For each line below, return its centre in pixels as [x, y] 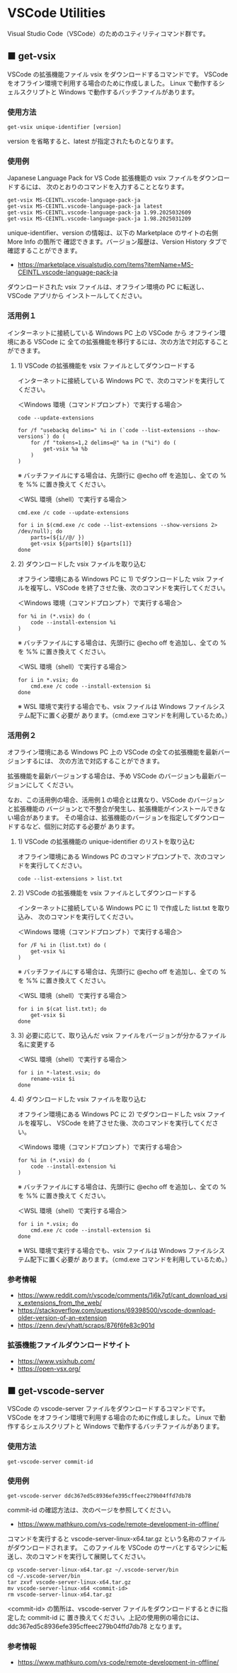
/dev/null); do [40, 531]
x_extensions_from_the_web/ [60, 1303]
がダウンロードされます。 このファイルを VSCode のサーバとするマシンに [114, 1547]
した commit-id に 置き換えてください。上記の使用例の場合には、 [108, 1617]
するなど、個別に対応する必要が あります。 [76, 826]
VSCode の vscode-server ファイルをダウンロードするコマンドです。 [108, 1409]
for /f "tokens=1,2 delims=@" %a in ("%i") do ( [104, 443]
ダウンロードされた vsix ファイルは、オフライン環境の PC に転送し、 [108, 287]
